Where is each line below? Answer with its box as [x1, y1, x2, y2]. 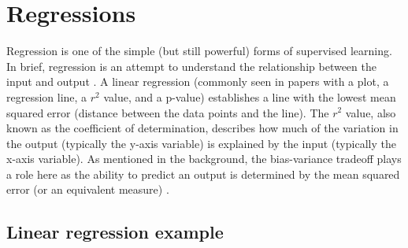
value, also [345, 104, 396, 120]
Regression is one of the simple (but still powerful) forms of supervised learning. [6, 43, 392, 59]
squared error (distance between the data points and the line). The [6, 104, 329, 120]
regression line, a [6, 88, 87, 105]
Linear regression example [6, 220, 224, 244]
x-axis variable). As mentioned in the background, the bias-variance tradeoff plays [6, 150, 402, 167]
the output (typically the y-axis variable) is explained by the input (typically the [6, 135, 396, 151]
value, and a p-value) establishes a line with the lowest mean [103, 88, 396, 105]
